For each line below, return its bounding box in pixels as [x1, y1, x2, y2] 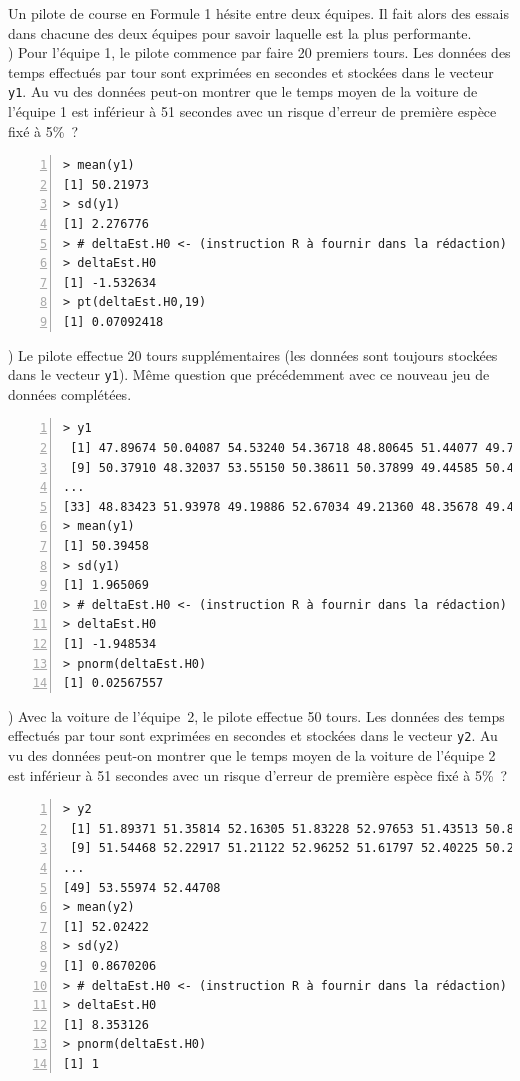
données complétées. [8, 383, 132, 404]
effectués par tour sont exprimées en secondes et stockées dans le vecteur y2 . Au [8, 725, 498, 746]
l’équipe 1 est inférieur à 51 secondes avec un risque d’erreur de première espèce [8, 101, 497, 122]
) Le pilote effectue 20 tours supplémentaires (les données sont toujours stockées [8, 344, 498, 365]
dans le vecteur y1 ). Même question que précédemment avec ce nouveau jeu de [8, 364, 490, 385]
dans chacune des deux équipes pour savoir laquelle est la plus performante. [8, 22, 472, 43]
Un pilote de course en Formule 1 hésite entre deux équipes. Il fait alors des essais [8, 3, 510, 23]
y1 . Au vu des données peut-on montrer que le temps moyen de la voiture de [8, 81, 478, 102]
